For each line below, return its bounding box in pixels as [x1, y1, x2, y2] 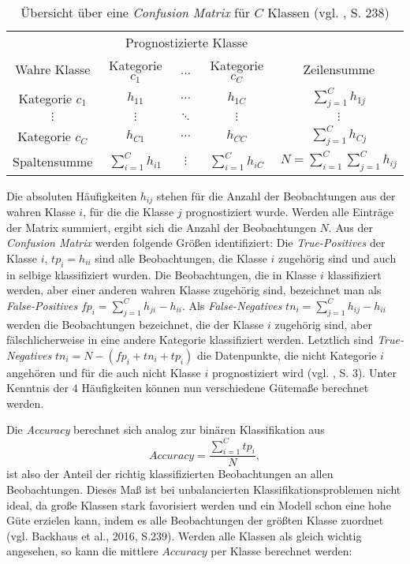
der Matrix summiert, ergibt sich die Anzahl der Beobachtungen [6, 219, 316, 235]
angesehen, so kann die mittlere [6, 543, 158, 559]
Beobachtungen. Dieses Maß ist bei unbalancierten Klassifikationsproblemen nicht [6, 481, 401, 497]
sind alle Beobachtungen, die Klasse [95, 249, 267, 266]
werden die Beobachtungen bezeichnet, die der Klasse [6, 316, 264, 332]
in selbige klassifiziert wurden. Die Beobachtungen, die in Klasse [6, 266, 317, 282]
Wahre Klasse [15, 60, 91, 79]
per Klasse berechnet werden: [211, 543, 352, 559]
